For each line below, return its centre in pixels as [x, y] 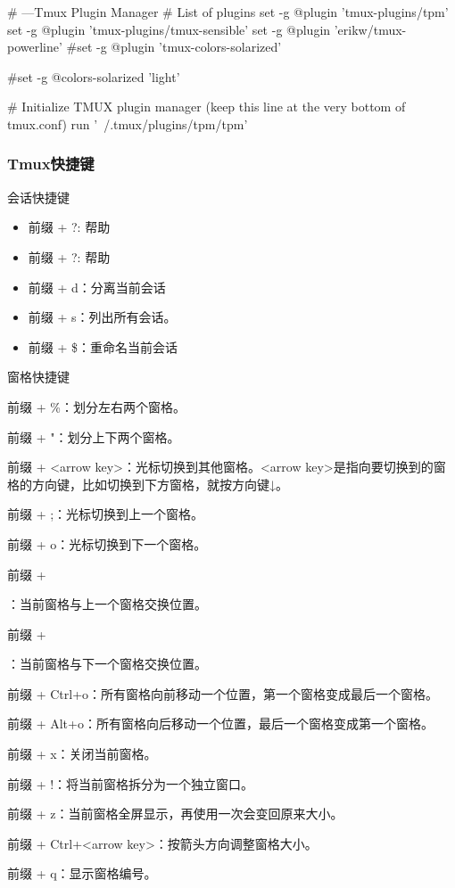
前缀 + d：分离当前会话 [97, 287]
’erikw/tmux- [370, 29]
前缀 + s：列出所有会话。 [102, 317]
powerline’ [35, 47]
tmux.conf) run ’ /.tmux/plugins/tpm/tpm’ [128, 123]
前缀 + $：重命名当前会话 [103, 346]
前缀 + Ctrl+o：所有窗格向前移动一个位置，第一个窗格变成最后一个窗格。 [223, 693]
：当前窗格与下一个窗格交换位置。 [107, 664]
